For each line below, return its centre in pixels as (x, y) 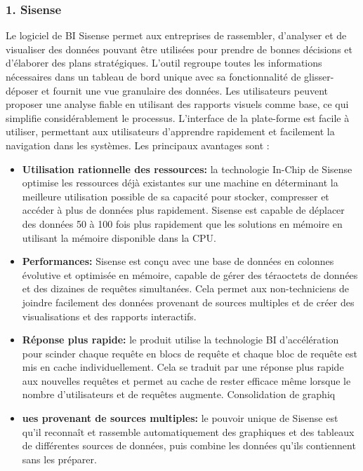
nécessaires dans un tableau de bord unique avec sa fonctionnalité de (153, 76)
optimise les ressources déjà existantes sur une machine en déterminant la (180, 183)
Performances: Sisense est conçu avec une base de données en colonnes (178, 261)
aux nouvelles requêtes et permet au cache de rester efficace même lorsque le (186, 380)
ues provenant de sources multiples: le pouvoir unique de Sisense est (180, 418)
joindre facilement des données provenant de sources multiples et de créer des (188, 302)
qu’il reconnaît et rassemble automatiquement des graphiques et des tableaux (188, 431)
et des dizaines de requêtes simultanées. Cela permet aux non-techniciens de (185, 288)
